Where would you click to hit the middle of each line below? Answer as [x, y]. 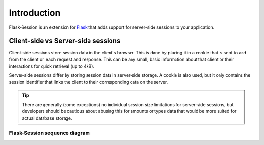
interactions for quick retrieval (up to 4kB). [52, 66]
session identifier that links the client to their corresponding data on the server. [88, 82]
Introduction [35, 13]
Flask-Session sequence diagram [50, 133]
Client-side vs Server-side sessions [65, 41]
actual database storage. [47, 118]
